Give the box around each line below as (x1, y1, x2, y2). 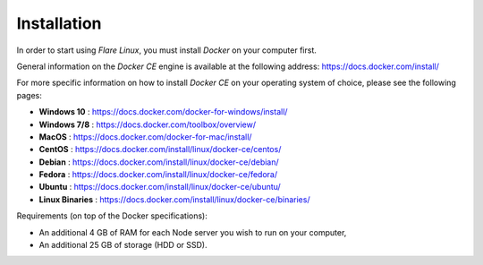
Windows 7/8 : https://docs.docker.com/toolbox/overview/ (38, 119, 257, 130)
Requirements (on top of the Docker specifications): (16, 210, 208, 221)
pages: (16, 90, 42, 100)
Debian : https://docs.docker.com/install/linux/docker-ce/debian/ (38, 157, 279, 167)
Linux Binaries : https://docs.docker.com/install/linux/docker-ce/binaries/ (38, 193, 310, 205)
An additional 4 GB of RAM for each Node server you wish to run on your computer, (38, 227, 347, 237)
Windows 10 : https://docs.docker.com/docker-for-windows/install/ (38, 107, 288, 117)
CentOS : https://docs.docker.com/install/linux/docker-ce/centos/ (38, 144, 282, 155)
